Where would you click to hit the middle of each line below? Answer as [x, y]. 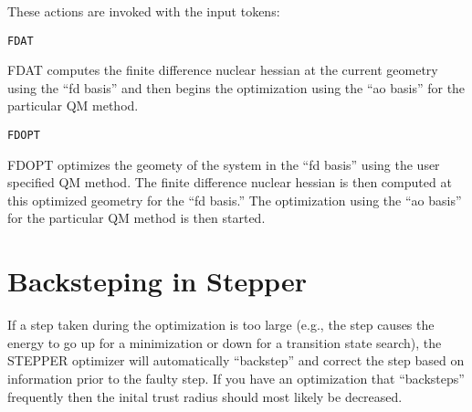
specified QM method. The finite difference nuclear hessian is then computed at [230, 182]
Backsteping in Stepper [157, 281]
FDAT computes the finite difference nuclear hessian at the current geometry [223, 70]
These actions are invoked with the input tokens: [144, 11]
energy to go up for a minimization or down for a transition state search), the [225, 342]
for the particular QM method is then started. [136, 218]
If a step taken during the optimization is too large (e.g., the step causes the [221, 325]
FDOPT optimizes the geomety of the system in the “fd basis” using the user [224, 164]
